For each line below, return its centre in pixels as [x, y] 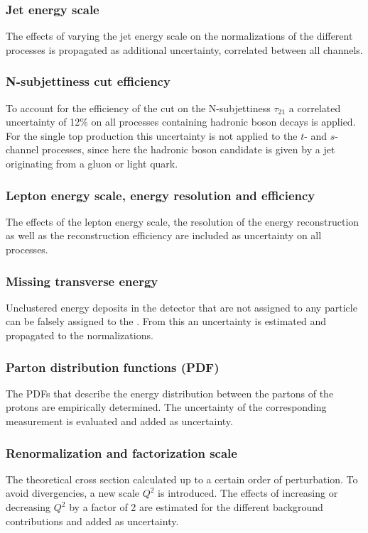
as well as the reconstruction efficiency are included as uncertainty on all [164, 235]
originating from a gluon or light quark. [92, 163]
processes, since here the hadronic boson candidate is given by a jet [188, 149]
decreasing [28, 507]
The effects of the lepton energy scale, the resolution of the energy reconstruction [183, 221]
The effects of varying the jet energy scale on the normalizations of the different [179, 36]
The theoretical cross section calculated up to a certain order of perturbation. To [182, 479]
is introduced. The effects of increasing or [248, 493]
